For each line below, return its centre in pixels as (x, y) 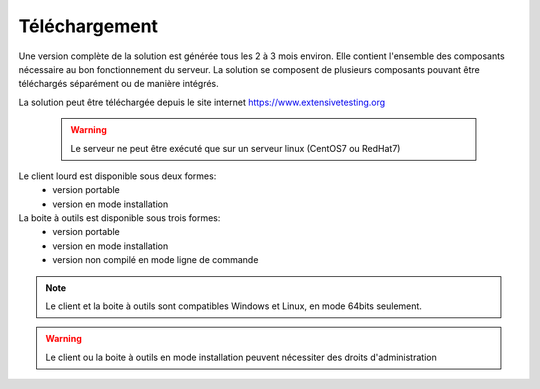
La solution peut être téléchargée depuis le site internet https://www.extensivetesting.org (202, 102)
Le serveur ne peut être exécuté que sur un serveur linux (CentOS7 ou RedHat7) (235, 148)
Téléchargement (88, 26)
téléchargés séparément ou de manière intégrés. (118, 84)
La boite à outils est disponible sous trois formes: (119, 218)
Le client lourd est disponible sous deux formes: (117, 176)
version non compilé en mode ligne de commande (155, 260)
